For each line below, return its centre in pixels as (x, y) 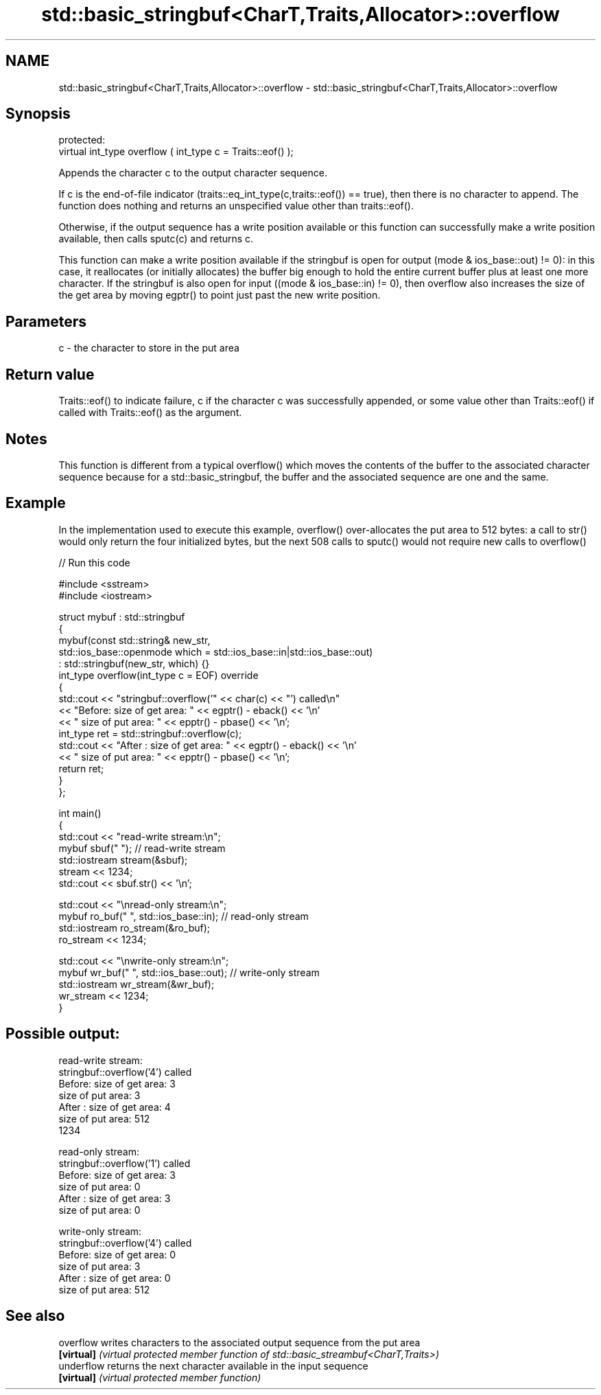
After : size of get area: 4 (115, 1107)
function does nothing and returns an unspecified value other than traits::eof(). (236, 206)
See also (35, 1316)
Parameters (46, 321)
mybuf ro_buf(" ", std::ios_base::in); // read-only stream (184, 916)
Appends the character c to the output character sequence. (193, 173)
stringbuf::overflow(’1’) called (125, 1163)
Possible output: (63, 1034)
